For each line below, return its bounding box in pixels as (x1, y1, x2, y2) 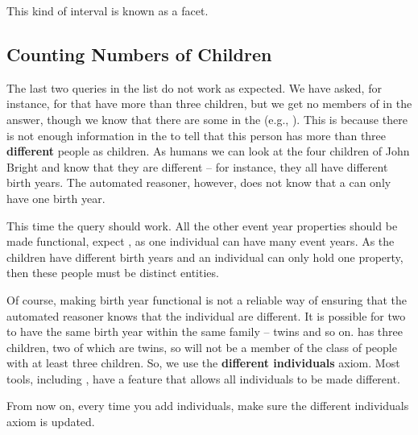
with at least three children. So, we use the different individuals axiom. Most (6, 354, 400, 371)
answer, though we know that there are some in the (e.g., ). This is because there (6, 110, 408, 127)
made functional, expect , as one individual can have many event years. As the (6, 233, 395, 250)
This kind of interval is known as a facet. (6, 2, 209, 19)
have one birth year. (6, 189, 106, 206)
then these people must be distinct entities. (6, 264, 219, 281)
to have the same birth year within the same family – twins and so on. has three (6, 323, 404, 340)
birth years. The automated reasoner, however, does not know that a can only (6, 174, 391, 191)
